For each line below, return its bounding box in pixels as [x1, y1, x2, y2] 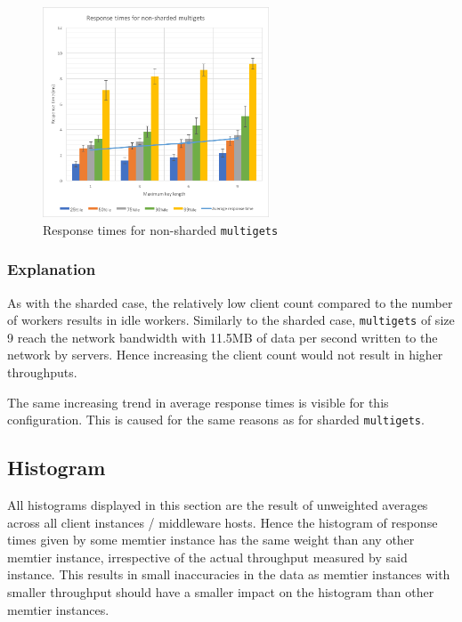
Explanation [7, 258, 96, 280]
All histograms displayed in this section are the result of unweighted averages [7, 496, 428, 514]
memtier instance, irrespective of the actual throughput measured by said [7, 547, 408, 566]
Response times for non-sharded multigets [43, 220, 279, 238]
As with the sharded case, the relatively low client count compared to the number [7, 293, 453, 311]
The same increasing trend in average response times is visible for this [7, 392, 389, 411]
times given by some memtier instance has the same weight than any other [7, 530, 415, 549]
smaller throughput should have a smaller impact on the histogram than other [7, 582, 434, 601]
